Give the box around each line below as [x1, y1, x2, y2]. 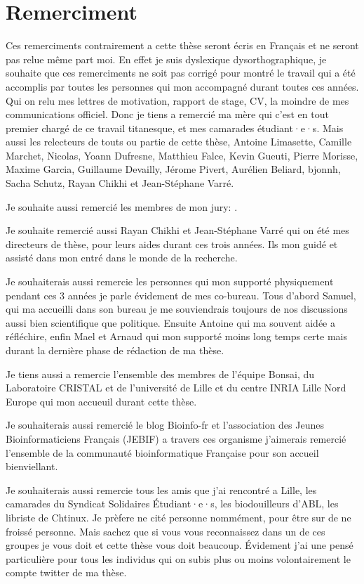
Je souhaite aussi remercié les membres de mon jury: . [6, 199, 238, 214]
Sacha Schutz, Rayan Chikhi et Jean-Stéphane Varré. [6, 176, 234, 190]
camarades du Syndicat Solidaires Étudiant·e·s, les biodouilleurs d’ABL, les [6, 496, 339, 511]
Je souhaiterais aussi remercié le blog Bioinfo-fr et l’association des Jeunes [6, 417, 324, 432]
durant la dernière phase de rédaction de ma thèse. [6, 343, 224, 357]
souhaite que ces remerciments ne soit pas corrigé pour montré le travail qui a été [6, 65, 356, 80]
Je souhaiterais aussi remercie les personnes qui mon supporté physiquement [6, 274, 334, 289]
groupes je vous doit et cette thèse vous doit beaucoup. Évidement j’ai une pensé [6, 538, 353, 552]
